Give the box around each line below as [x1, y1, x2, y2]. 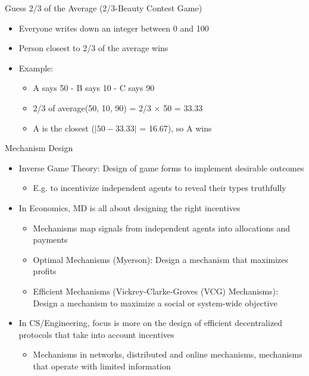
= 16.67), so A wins [139, 121, 212, 134]
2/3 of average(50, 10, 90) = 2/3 [33, 101, 151, 114]
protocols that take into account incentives [18, 328, 174, 340]
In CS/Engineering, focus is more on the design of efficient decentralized [18, 317, 283, 329]
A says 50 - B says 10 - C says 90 [33, 82, 155, 94]
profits [33, 265, 57, 277]
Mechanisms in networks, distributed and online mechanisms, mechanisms [33, 348, 302, 361]
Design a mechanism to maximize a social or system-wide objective [33, 296, 277, 309]
